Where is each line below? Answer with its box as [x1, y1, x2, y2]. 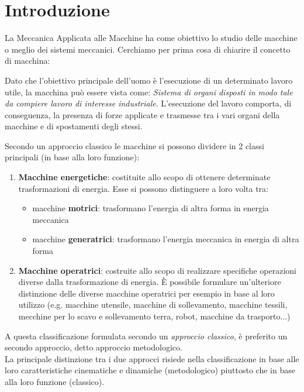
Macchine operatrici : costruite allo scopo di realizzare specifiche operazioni [18, 264, 296, 276]
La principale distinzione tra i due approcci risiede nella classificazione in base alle [5, 352, 299, 365]
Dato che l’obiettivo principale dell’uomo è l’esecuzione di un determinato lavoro [5, 74, 293, 86]
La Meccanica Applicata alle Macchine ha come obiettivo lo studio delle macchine [5, 32, 298, 44]
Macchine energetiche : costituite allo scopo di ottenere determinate [18, 171, 271, 183]
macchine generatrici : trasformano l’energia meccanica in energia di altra [32, 233, 299, 245]
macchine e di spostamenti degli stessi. [5, 120, 143, 132]
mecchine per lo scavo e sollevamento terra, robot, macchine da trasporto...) [18, 310, 291, 322]
